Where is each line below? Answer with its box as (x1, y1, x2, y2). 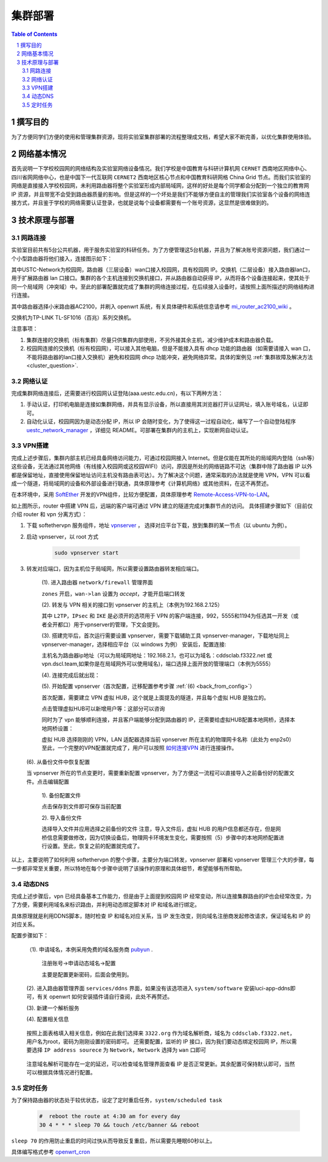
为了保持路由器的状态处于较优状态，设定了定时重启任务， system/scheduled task (11, 1096, 223, 1104)
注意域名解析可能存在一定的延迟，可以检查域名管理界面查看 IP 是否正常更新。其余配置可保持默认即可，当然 (26, 1060, 295, 1068)
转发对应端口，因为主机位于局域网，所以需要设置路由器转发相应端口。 (26, 565, 202, 572)
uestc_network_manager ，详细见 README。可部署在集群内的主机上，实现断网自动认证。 (26, 426, 252, 433)
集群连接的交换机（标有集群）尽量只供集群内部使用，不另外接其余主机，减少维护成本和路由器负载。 (26, 336, 276, 343)
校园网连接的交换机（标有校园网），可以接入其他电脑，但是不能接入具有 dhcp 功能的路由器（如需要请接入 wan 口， (26, 345, 314, 352)
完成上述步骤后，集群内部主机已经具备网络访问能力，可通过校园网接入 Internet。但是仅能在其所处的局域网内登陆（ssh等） (11, 454, 315, 461)
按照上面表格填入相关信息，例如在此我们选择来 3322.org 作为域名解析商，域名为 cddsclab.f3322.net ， (26, 1029, 295, 1037)
